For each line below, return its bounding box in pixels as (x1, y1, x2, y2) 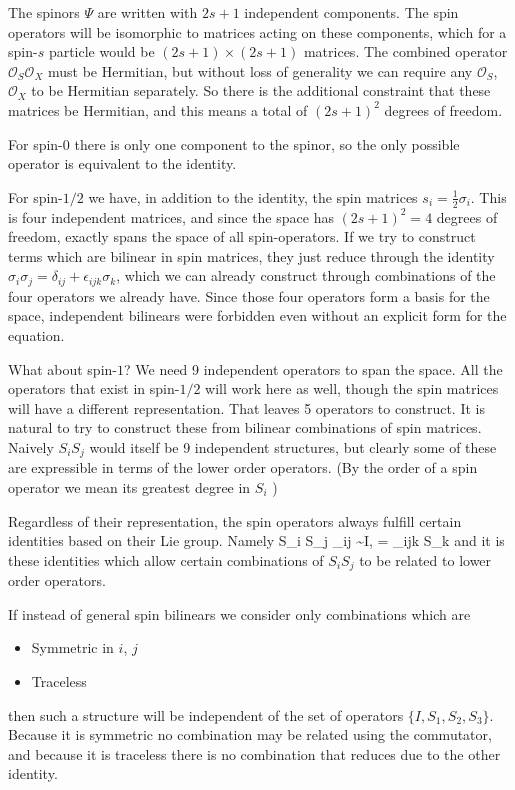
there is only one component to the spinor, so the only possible (74, 133, 460, 154)
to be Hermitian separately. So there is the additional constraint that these (31, 80, 491, 101)
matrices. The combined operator (303, 41, 508, 62)
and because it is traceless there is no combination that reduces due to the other (8, 743, 501, 764)
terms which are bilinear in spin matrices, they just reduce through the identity (8, 245, 495, 266)
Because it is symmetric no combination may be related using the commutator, (8, 724, 492, 745)
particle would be (48, 41, 155, 62)
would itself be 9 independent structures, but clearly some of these (89, 436, 497, 457)
